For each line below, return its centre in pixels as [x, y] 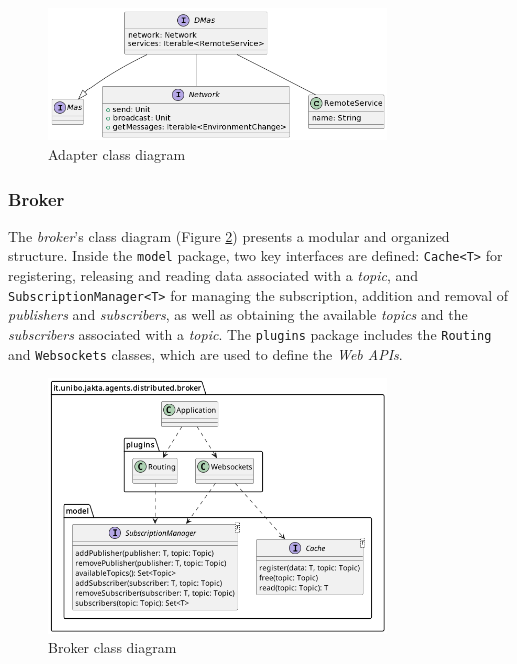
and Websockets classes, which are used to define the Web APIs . [205, 353]
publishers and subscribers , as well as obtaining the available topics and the [238, 314]
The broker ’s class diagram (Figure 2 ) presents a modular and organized [229, 235]
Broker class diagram [112, 647]
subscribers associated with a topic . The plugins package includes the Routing [250, 333]
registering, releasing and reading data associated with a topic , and [213, 275]
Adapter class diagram [117, 154]
